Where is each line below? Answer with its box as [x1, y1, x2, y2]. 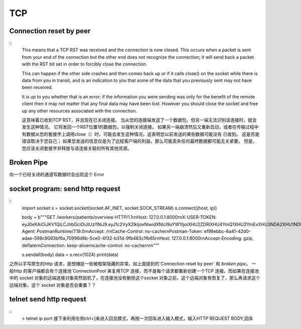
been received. [22, 85, 53, 91]
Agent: [22, 228, 36, 234]
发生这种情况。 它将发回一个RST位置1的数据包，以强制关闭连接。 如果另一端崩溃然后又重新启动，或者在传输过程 [22, 124, 254, 130]
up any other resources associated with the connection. [22, 108, 137, 114]
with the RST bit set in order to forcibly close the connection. [22, 61, 147, 67]
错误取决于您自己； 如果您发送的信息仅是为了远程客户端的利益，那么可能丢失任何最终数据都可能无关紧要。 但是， [22, 138, 257, 144]
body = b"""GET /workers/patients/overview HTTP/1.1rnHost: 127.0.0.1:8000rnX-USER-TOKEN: [22, 214, 217, 220]
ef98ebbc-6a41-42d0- [204, 228, 251, 234]
